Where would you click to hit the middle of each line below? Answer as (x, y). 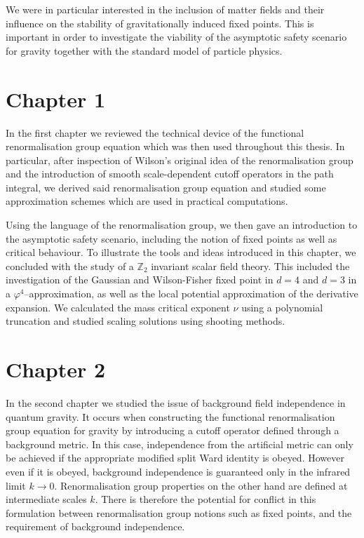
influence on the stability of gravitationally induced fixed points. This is (160, 23)
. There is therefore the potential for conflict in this (205, 499)
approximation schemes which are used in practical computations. (147, 201)
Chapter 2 (56, 369)
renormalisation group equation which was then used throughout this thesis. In (175, 146)
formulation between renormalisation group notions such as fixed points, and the (179, 512)
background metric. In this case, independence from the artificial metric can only (180, 444)
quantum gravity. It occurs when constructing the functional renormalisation (170, 416)
